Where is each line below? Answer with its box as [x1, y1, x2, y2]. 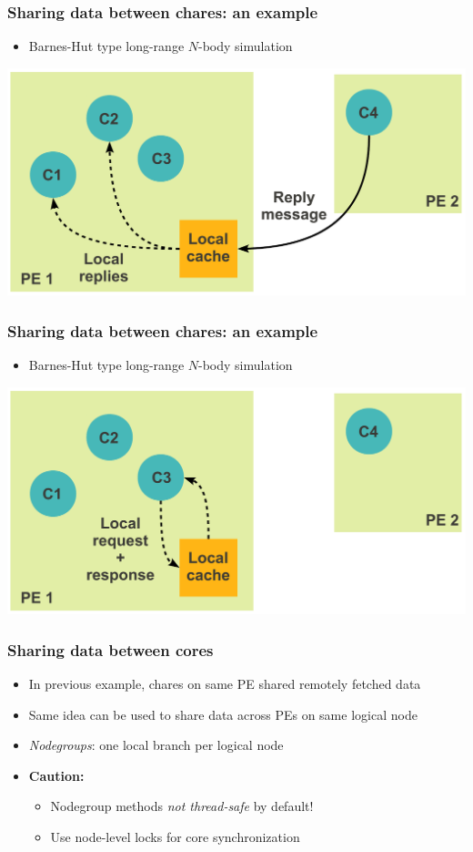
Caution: [28, 765, 85, 785]
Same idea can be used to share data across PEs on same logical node [28, 704, 418, 724]
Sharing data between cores [7, 638, 214, 661]
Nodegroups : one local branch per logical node [28, 735, 284, 754]
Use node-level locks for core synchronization [50, 827, 300, 847]
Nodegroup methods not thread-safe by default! [50, 796, 314, 816]
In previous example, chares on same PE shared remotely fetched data [28, 674, 421, 693]
